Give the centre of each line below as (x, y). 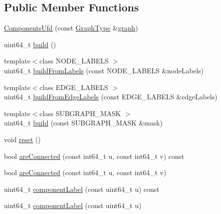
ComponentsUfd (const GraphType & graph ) (71, 28)
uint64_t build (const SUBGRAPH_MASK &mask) (83, 123)
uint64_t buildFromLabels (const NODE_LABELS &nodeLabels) (104, 70)
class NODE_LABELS (74, 61)
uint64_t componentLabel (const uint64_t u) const (82, 189)
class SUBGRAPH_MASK (80, 113)
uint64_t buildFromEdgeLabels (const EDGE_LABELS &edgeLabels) (111, 97)
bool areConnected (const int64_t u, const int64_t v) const (94, 156)
